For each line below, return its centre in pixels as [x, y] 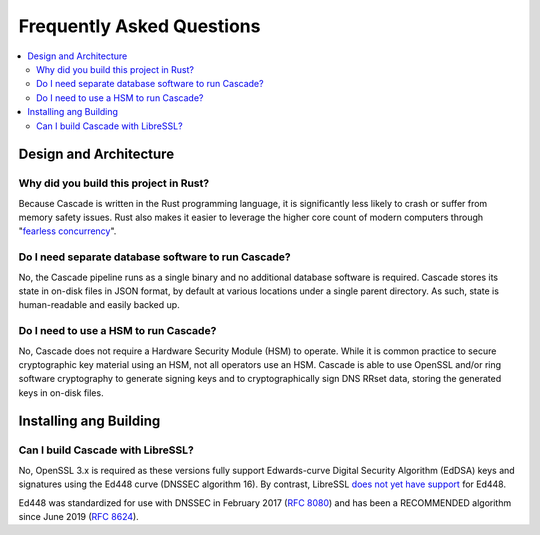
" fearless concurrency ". [67, 231]
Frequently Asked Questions [139, 26]
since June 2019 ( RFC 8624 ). [78, 516]
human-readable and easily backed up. [99, 305]
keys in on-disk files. [61, 392]
